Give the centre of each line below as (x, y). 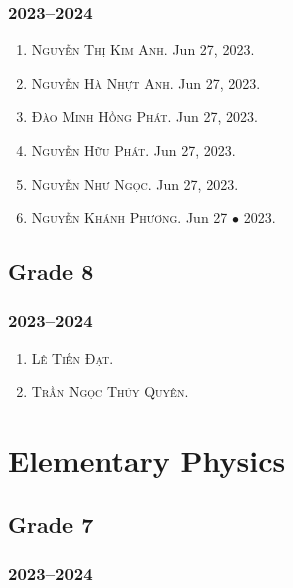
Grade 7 (51, 523)
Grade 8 (51, 271)
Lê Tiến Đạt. (72, 357)
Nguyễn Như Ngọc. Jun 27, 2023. (135, 183)
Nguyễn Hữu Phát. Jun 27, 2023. (133, 150)
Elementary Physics (147, 460)
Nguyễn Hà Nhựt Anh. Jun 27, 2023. (146, 82)
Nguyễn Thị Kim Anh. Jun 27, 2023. (143, 49)
